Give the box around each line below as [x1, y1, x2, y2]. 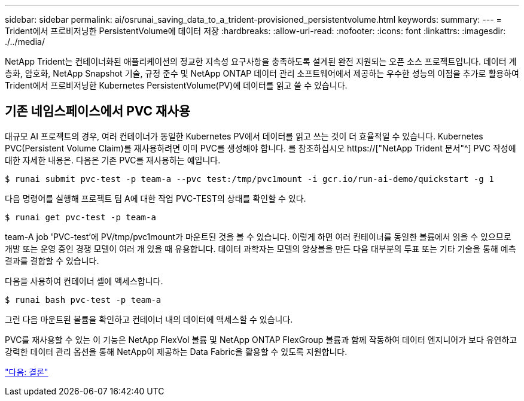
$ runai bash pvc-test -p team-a [5, 294, 162, 305]
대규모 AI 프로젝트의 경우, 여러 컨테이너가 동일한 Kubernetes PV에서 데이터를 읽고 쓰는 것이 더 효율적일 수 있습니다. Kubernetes [5, 130, 483, 141]
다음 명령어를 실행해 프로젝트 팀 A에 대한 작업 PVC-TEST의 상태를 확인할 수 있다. [5, 193, 306, 203]
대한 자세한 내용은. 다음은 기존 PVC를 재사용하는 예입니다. [5, 154, 221, 165]
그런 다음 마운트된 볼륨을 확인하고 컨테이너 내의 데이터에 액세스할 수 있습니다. [5, 314, 293, 324]
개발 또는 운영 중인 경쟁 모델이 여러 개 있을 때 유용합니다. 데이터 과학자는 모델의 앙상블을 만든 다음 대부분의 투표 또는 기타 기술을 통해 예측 [5, 243, 516, 254]
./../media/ [5, 37, 45, 47]
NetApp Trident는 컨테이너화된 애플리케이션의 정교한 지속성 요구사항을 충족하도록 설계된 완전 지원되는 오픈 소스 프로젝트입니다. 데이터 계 [5, 56, 517, 66]
